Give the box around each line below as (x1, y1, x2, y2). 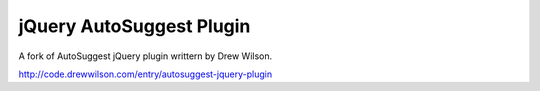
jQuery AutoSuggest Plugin (18, 15, 251, 37)
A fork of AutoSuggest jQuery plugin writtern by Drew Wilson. (18, 50, 273, 62)
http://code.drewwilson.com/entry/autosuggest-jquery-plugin (18, 68, 273, 80)
